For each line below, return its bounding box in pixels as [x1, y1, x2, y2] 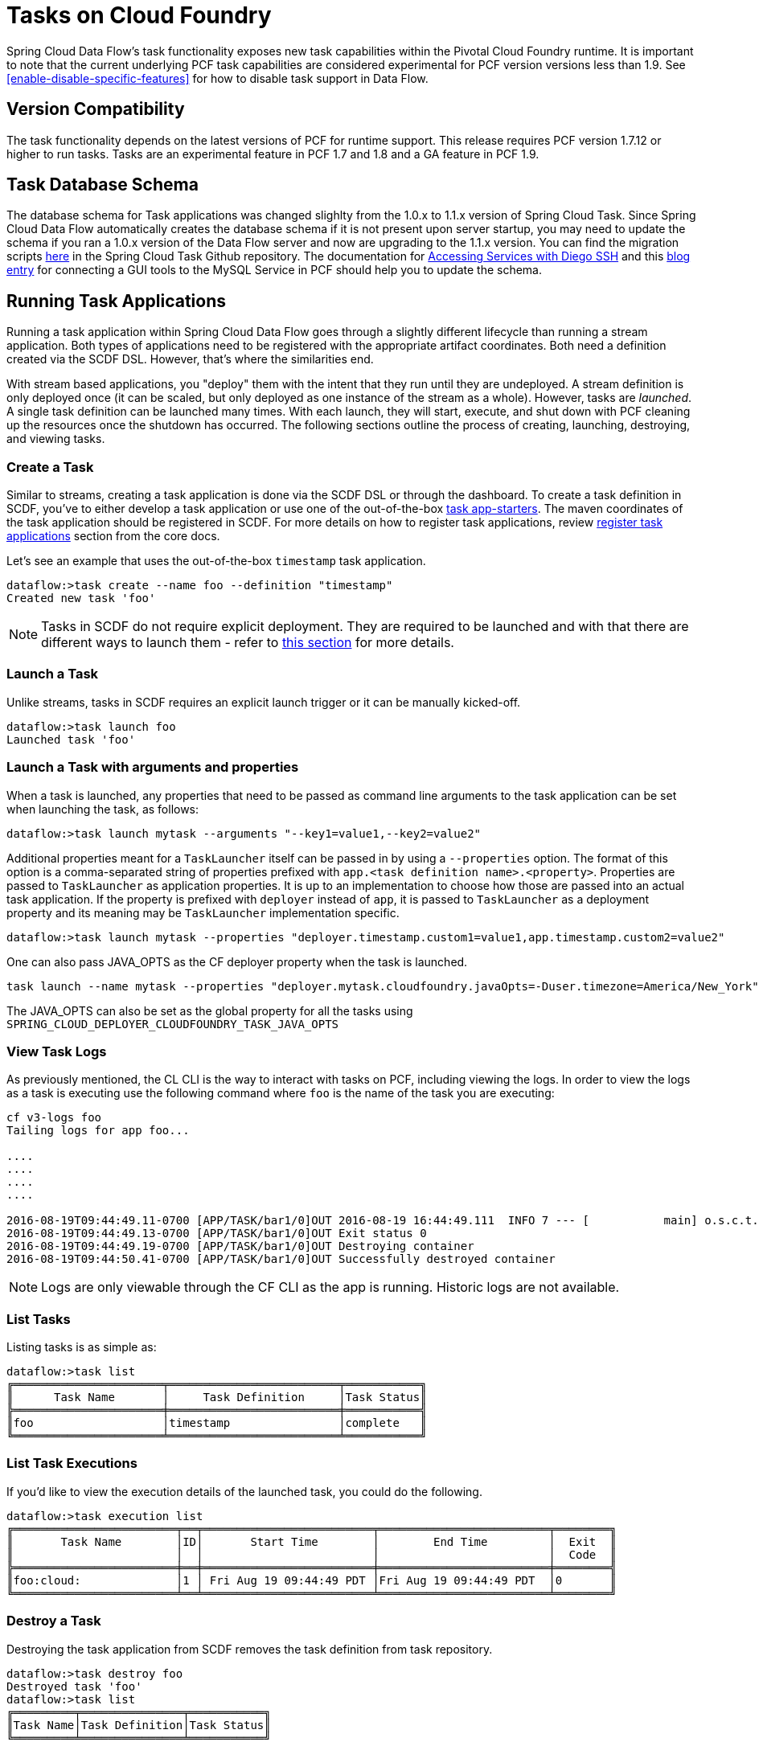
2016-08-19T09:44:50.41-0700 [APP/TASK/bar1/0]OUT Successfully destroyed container [6, 1252, 556, 1266]
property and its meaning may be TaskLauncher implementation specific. [6, 905, 400, 920]
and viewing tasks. [6, 432, 105, 446]
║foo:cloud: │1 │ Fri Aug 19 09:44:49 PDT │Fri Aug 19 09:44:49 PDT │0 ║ [6, 1573, 617, 1587]
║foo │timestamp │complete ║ [6, 1416, 427, 1430]
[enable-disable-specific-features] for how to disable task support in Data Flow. [6, 71, 429, 85]
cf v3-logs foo [6, 1111, 102, 1125]
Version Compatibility [6, 99, 185, 120]
